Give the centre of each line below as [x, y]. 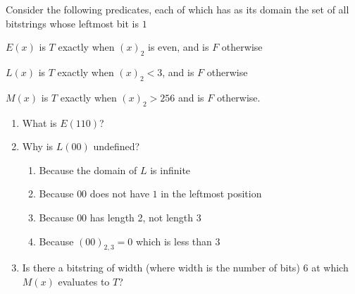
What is [39, 122]
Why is [38, 146]
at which [330, 268]
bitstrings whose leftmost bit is [73, 23]
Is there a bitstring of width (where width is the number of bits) [161, 268]
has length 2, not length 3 [145, 217]
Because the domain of [88, 170]
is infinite [170, 170]
